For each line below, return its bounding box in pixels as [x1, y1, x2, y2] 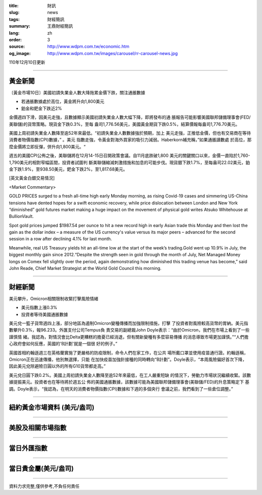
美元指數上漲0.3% [21, 304, 58, 311]
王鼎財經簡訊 [47, 23, 73, 29]
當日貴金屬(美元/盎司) [9, 464, 74, 473]
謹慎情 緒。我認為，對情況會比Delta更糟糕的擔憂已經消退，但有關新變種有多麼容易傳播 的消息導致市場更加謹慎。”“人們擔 [9, 334, 249, 340]
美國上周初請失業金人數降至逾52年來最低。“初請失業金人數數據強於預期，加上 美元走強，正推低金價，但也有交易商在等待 [9, 130, 251, 136]
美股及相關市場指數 [9, 424, 66, 432]
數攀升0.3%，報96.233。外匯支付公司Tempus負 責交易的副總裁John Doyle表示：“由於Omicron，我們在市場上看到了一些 [9, 327, 250, 333]
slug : [9, 10, 19, 16]
